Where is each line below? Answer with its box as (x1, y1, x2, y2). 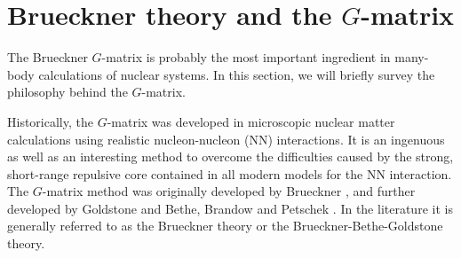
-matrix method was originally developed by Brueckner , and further (42, 182, 416, 200)
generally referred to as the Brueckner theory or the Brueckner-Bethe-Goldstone (7, 216, 443, 235)
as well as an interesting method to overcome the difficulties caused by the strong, (7, 147, 454, 166)
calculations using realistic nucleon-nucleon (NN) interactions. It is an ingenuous (7, 129, 445, 148)
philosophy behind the (7, 82, 128, 101)
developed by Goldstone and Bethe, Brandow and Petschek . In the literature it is (7, 199, 453, 217)
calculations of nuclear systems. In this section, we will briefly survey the (38, 65, 435, 83)
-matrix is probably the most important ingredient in (101, 48, 391, 66)
